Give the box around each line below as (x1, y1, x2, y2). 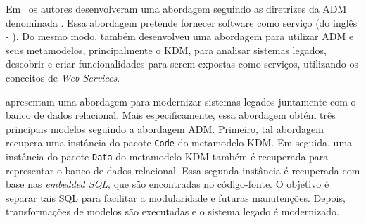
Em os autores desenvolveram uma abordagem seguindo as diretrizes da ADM (6, 1, 347, 15)
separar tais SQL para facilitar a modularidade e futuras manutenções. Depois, (6, 190, 346, 205)
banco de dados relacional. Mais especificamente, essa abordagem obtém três (6, 108, 336, 122)
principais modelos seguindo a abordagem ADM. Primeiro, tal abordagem (6, 121, 324, 136)
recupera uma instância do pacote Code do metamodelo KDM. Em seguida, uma (6, 135, 353, 150)
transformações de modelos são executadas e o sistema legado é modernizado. (6, 204, 339, 219)
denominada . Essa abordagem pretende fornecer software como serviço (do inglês (6, 15, 358, 30)
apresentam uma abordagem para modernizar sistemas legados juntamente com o (6, 94, 356, 108)
